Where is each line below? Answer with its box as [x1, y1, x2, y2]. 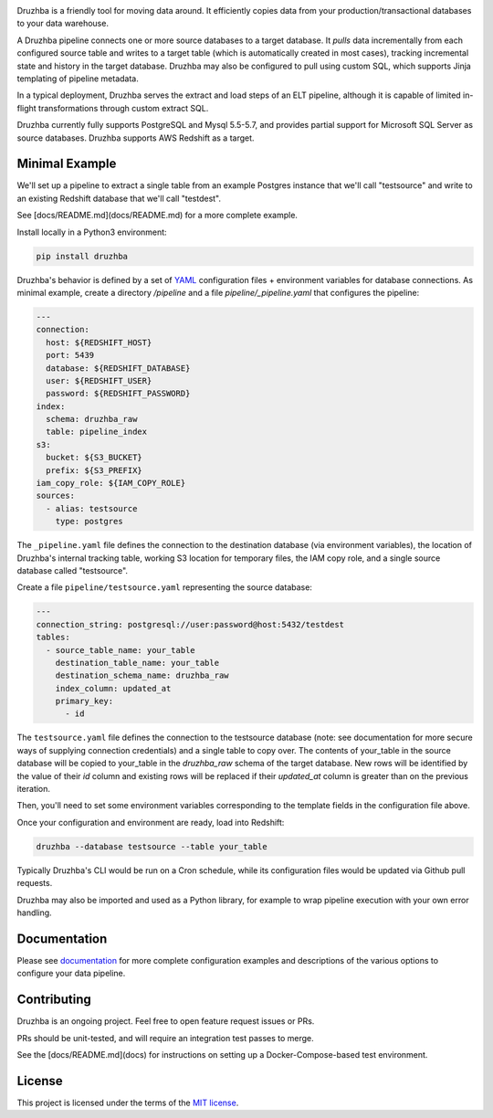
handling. [16, 907, 52, 918]
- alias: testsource [46, 503, 138, 513]
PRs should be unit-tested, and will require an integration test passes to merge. [16, 1032, 314, 1043]
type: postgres [55, 516, 123, 527]
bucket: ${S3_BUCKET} [46, 452, 143, 463]
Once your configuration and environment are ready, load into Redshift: [16, 817, 285, 828]
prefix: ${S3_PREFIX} [46, 465, 143, 475]
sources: [36, 490, 76, 501]
